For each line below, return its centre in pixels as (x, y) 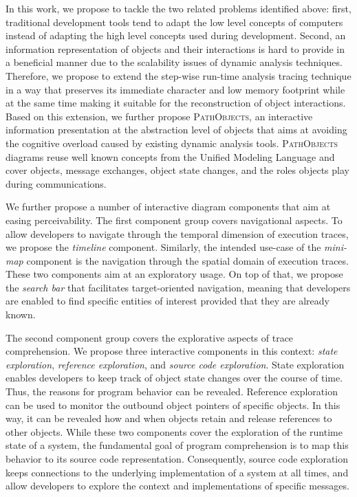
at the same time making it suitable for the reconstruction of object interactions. (176, 103)
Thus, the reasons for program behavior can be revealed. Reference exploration (172, 391)
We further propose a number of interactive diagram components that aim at (168, 207)
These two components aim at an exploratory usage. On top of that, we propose (174, 274)
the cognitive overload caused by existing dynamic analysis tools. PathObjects (172, 143)
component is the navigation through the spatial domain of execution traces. (187, 260)
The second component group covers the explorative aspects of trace (150, 337)
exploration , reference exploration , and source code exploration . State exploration (175, 364)
